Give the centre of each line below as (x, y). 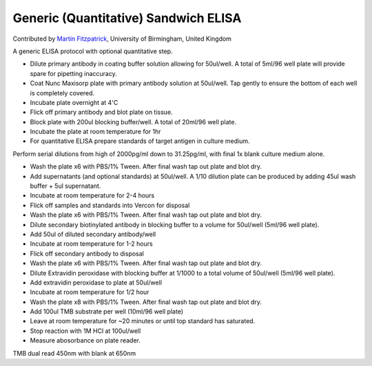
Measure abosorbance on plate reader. (85, 340)
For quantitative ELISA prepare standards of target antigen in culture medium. (140, 141)
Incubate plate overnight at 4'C (74, 102)
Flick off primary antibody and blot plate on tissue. (101, 112)
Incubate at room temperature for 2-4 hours (92, 195)
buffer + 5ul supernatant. (65, 186)
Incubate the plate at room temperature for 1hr (95, 132)
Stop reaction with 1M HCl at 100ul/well (85, 331)
